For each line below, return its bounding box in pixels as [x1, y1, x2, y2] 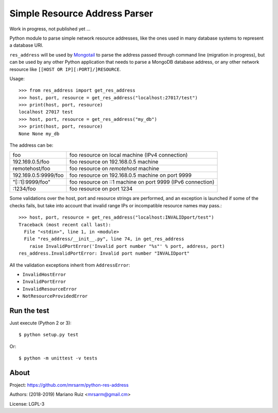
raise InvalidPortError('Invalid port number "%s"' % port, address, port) [29, 243, 225, 249]
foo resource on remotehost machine [69, 165, 160, 172]
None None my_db [19, 131, 60, 136]
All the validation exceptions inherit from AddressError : [9, 262, 131, 268]
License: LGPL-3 [9, 401, 45, 407]
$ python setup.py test [19, 332, 79, 338]
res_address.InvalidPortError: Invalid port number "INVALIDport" [19, 250, 190, 257]
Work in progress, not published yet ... [9, 26, 91, 32]
